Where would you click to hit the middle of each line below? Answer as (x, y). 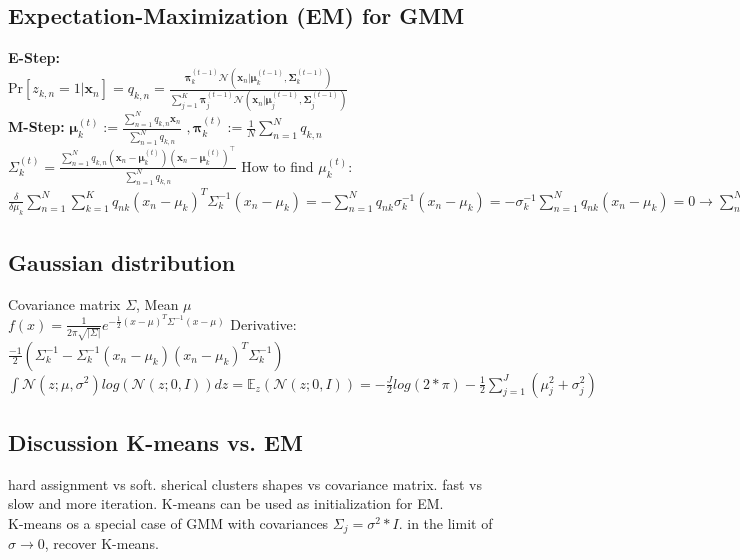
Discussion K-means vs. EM (155, 441)
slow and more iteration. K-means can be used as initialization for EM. (226, 503)
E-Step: (34, 57)
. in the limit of (445, 522)
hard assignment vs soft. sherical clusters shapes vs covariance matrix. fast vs (245, 483)
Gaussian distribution (122, 261)
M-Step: (36, 126)
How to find (277, 165)
